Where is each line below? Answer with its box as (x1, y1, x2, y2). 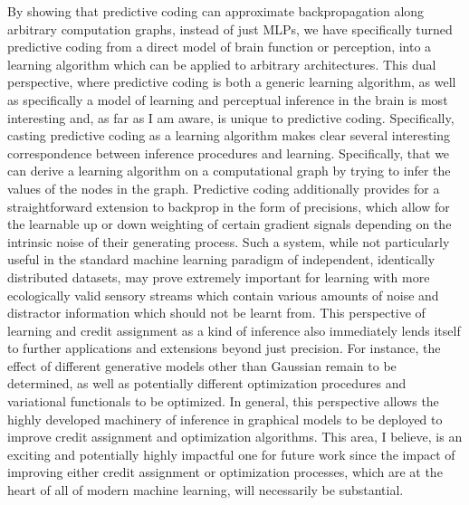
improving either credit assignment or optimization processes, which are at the (7, 462, 443, 481)
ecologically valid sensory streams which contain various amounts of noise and (7, 285, 439, 304)
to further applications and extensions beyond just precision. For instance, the (7, 338, 441, 357)
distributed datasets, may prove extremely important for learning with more (7, 267, 430, 286)
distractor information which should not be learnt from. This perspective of (7, 303, 426, 322)
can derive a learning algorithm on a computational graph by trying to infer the (7, 161, 451, 180)
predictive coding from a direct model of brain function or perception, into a (7, 37, 432, 56)
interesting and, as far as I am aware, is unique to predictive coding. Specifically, (7, 108, 455, 127)
